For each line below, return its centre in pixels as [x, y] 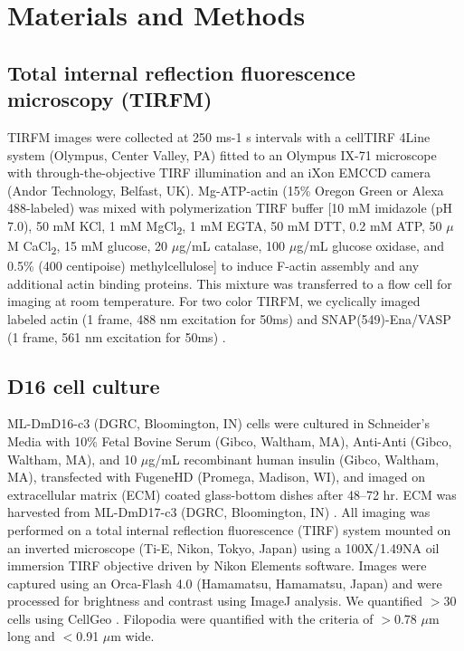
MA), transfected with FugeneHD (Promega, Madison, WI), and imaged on [217, 477]
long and [31, 636]
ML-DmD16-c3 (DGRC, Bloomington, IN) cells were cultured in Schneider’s [219, 423]
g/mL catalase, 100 [232, 246]
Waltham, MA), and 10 [72, 459]
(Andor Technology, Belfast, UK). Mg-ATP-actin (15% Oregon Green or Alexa [226, 190]
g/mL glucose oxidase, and [371, 246]
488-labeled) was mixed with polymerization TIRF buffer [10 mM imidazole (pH [230, 208]
